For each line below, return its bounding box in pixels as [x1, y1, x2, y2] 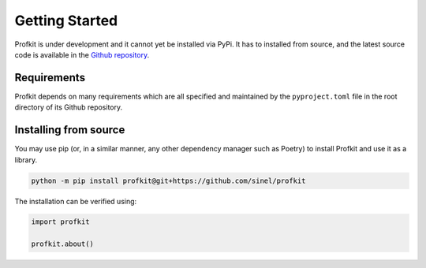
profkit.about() [31, 240, 95, 248]
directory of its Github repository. [14, 102, 123, 112]
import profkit [31, 218, 90, 226]
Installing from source [14, 123, 125, 137]
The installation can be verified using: [14, 196, 137, 206]
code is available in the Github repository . [14, 50, 150, 59]
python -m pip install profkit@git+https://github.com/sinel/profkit [31, 176, 306, 185]
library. [14, 154, 38, 165]
